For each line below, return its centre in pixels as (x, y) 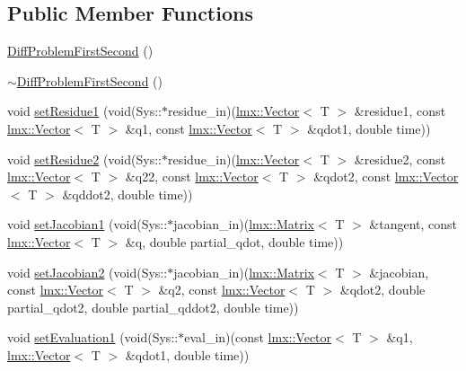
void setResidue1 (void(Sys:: (84, 111)
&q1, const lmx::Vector (189, 128)
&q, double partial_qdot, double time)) (234, 241)
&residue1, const (400, 111)
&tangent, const (413, 224)
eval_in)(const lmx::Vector (258, 337)
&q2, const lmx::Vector (222, 290)
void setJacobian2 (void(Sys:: (88, 272)
